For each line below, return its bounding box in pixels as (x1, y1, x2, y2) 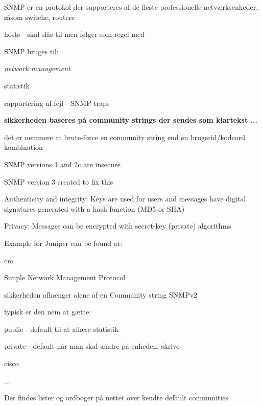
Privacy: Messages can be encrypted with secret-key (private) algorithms (4, 220, 231, 231)
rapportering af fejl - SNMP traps (4, 97, 110, 108)
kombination (4, 142, 43, 152)
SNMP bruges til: (4, 46, 59, 56)
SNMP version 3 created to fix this (4, 176, 113, 187)
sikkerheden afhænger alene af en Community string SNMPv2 (4, 289, 198, 300)
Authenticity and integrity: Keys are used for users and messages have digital (4, 193, 246, 204)
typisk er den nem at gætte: (4, 306, 91, 317)
